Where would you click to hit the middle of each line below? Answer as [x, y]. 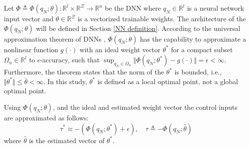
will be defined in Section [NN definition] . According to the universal [138, 28]
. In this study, [65, 81]
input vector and [29, 18]
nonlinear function [31, 49]
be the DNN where [133, 8]
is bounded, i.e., [198, 72]
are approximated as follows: [46, 117]
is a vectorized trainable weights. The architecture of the [162, 18]
